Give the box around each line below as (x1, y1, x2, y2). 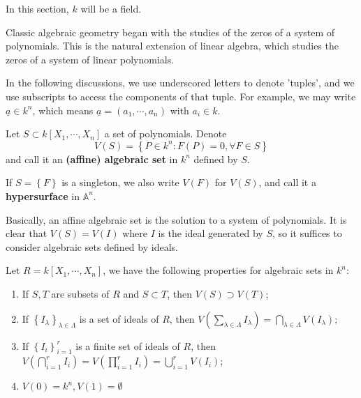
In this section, (6, 1, 69, 15)
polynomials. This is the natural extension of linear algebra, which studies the (6, 38, 339, 53)
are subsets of (51, 286, 110, 300)
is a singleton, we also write (61, 175, 179, 190)
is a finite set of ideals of (75, 338, 180, 353)
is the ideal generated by (158, 226, 263, 240)
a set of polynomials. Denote (104, 126, 227, 141)
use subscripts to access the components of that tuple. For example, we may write (6, 89, 356, 103)
